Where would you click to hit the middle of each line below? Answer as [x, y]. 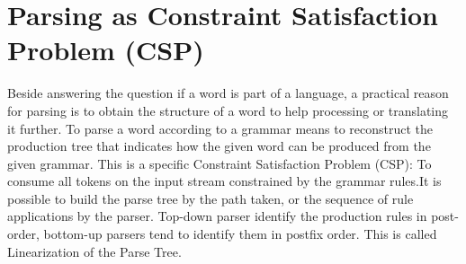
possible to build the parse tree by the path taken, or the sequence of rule [211, 198]
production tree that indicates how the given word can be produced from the [219, 146]
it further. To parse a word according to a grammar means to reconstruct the [220, 128]
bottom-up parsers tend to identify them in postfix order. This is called [240, 234]
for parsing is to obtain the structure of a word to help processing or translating [228, 110]
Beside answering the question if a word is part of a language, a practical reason [228, 93]
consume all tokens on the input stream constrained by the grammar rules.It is [224, 181]
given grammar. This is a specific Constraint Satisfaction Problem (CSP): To [220, 163]
